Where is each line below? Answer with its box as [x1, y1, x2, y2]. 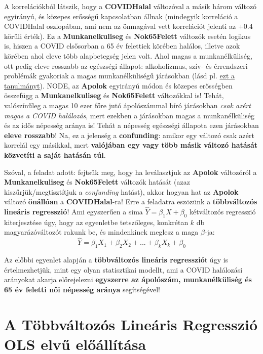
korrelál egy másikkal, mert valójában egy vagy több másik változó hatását [4, 140, 258, 150]
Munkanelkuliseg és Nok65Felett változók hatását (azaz [4, 176, 190, 187]
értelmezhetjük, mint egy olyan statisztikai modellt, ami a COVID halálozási [4, 264, 243, 275]
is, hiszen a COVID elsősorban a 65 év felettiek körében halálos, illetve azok [4, 40, 240, 51]
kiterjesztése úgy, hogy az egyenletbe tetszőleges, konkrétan [4, 216, 189, 227]
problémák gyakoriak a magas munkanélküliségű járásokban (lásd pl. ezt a [4, 70, 235, 81]
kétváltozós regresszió [189, 206, 256, 217]
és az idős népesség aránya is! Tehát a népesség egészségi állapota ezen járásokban [4, 120, 259, 130]
